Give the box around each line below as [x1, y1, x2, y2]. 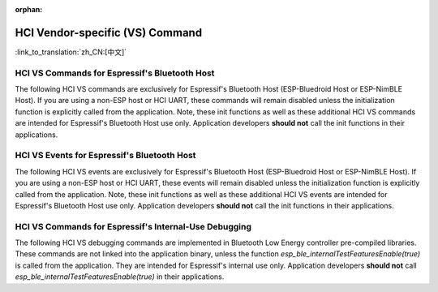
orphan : [15, 5, 43, 14]
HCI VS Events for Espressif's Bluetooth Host [15, 150, 196, 161]
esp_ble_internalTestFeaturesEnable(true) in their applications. [15, 272, 225, 281]
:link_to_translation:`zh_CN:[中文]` [15, 47, 127, 57]
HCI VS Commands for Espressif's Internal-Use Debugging [15, 221, 251, 232]
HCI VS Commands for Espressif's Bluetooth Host [15, 67, 215, 79]
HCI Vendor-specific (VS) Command [15, 25, 203, 40]
